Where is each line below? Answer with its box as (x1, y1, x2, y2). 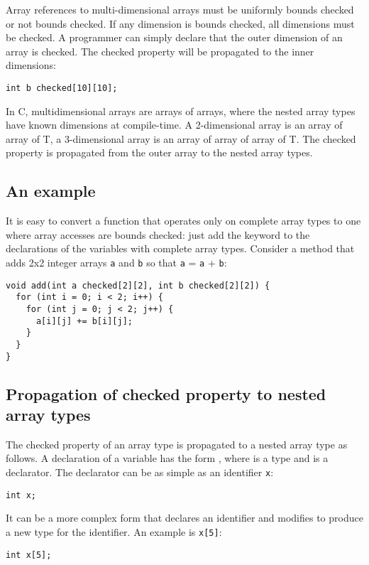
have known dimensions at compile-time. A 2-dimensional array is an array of (6, 117, 343, 132)
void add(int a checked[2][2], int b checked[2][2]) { (6, 280, 270, 291)
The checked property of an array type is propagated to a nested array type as (6, 436, 348, 451)
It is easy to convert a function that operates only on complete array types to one (6, 213, 361, 228)
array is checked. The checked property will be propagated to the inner (6, 43, 314, 58)
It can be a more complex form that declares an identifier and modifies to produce (6, 510, 363, 525)
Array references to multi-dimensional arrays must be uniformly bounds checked (6, 2, 354, 16)
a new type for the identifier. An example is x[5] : (6, 524, 222, 539)
